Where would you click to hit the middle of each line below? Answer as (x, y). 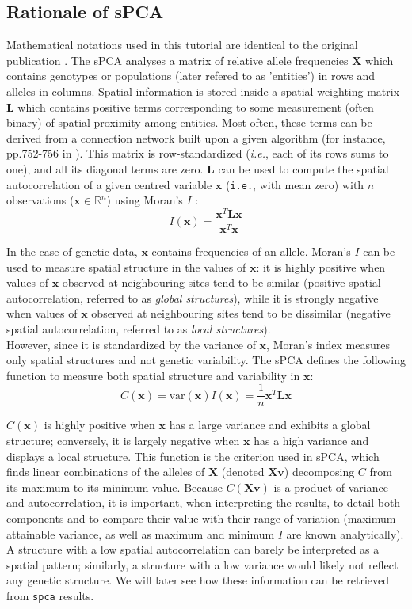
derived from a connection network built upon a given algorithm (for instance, (196, 137)
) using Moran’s (145, 200)
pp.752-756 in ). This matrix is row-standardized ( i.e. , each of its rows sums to (198, 153)
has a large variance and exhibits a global (270, 425)
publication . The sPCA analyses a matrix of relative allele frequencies (177, 60)
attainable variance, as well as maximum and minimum (141, 533)
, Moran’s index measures (328, 344)
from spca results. (50, 595)
